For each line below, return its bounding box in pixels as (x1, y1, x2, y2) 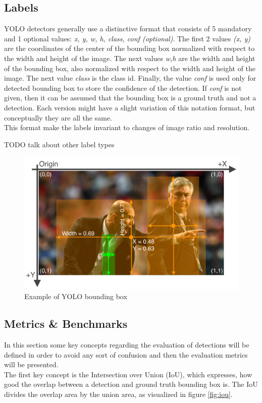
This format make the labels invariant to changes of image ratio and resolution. (4, 122, 250, 133)
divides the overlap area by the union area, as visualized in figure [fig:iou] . (4, 389, 233, 399)
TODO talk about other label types (4, 139, 115, 149)
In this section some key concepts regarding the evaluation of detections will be (4, 339, 249, 350)
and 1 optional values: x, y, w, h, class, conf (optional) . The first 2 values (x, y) (4, 33, 251, 43)
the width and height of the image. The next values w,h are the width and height (4, 52, 255, 63)
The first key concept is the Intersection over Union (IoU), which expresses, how (4, 369, 252, 379)
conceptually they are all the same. (4, 112, 112, 123)
